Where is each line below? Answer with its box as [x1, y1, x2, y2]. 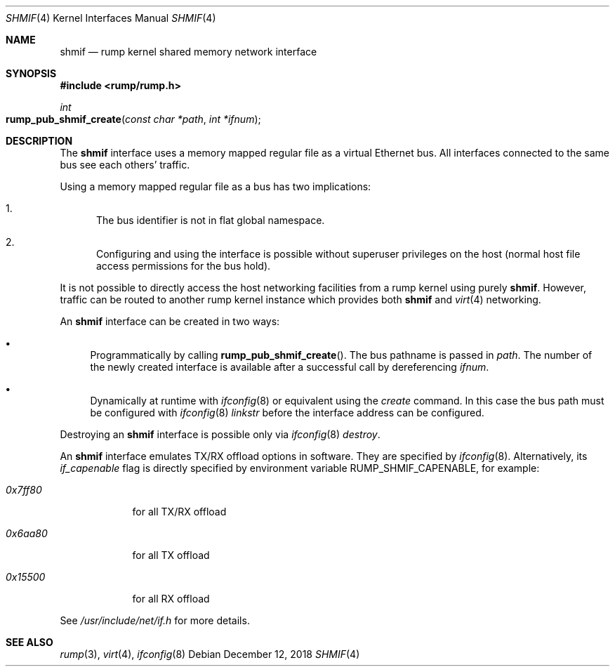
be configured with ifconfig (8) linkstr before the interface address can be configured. [90, 407, 484, 419]
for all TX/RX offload [132, 506, 227, 518]
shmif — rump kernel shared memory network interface [60, 46, 317, 58]
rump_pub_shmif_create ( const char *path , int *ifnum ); [6, 113, 261, 125]
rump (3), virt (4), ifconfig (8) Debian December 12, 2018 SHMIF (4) [60, 648, 360, 660]
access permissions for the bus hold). [96, 260, 271, 272]
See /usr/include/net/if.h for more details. [60, 614, 250, 626]
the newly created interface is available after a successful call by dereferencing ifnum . [90, 361, 489, 373]
